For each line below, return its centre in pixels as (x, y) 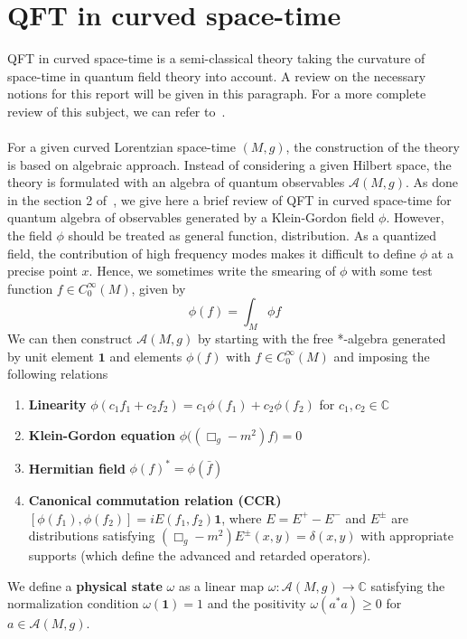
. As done (432, 182)
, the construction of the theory (373, 147)
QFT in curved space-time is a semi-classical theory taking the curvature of (216, 58)
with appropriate (407, 536)
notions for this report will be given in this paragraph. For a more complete (217, 94)
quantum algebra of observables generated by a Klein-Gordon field (191, 217)
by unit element (51, 356)
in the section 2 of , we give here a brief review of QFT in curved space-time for (229, 199)
